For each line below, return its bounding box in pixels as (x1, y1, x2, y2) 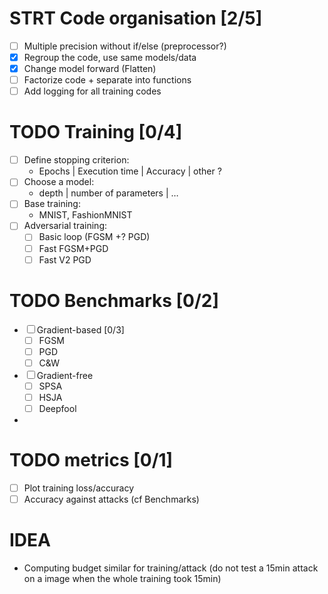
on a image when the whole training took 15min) (23, 572, 222, 584)
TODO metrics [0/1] (9, 449, 174, 472)
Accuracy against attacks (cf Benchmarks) (23, 493, 200, 505)
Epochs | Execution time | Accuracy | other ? (38, 165, 222, 177)
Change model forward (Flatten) (23, 63, 157, 75)
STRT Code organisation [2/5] (9, 7, 263, 30)
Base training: (23, 198, 81, 210)
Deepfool (38, 402, 77, 414)
